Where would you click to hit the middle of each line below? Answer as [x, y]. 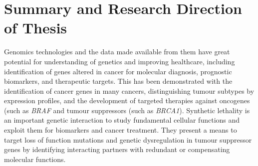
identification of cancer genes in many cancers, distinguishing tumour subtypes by [129, 90]
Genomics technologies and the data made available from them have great [117, 52]
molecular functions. [35, 159]
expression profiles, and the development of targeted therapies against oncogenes [127, 100]
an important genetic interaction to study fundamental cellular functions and [122, 120]
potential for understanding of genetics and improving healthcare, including [120, 61]
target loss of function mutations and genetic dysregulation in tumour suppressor [128, 139]
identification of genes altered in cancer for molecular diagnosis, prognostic [118, 71]
